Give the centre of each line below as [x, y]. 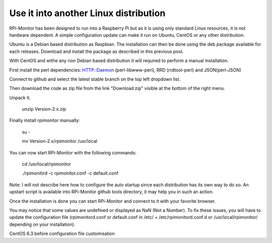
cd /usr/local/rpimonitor [47, 164]
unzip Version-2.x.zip [44, 109]
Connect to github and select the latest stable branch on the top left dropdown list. [95, 79]
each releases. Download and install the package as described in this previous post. [96, 51]
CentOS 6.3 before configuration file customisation [62, 233]
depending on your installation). [42, 224]
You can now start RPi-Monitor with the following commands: [73, 152]
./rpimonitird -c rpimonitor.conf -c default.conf [70, 173]
